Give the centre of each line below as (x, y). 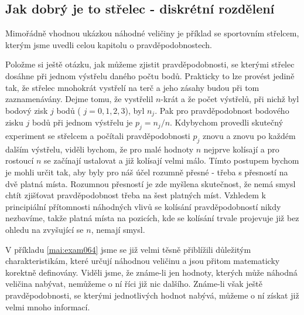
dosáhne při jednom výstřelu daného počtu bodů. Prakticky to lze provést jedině (150, 75)
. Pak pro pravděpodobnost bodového (222, 110)
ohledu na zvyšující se (45, 229)
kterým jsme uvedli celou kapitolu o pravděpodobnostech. (109, 44)
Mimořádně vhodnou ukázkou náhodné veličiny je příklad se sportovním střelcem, (152, 33)
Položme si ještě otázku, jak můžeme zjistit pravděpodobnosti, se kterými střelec (150, 64)
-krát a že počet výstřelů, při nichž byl (230, 99)
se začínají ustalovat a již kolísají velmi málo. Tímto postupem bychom (172, 160)
